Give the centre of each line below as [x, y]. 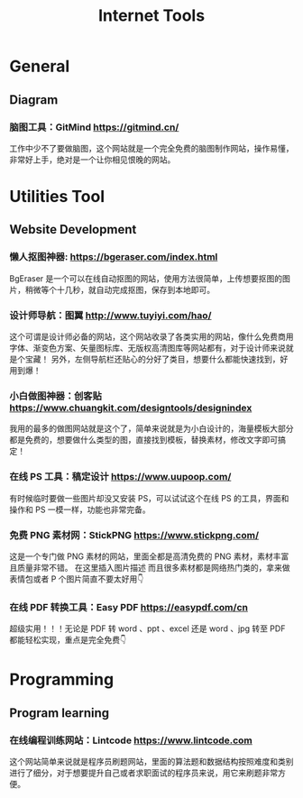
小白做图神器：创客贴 [55, 396]
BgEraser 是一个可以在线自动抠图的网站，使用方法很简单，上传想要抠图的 [146, 278]
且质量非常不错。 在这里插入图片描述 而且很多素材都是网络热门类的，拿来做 [150, 567]
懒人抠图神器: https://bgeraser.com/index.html [114, 257]
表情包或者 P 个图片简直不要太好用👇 [77, 579]
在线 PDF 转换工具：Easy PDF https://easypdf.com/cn [129, 607]
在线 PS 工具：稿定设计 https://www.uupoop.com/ [120, 477]
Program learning [60, 713]
